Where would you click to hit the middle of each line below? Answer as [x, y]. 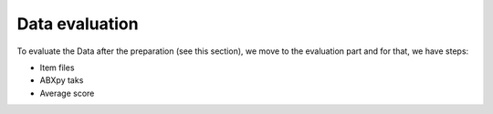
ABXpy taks [62, 80]
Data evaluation [78, 24]
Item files [57, 67]
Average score [67, 93]
